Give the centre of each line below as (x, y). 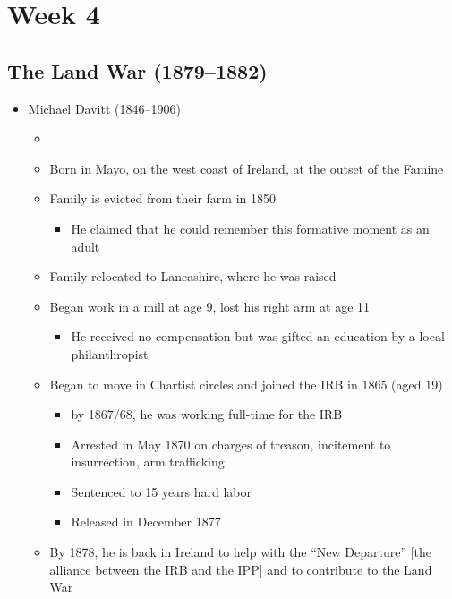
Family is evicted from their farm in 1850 (162, 198)
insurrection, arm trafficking (148, 462)
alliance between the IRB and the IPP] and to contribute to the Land (241, 569)
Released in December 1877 (146, 522)
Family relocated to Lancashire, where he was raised (193, 276)
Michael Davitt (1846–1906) (104, 108)
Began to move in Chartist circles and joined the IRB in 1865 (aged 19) (246, 384)
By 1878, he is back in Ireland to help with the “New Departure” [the (240, 552)
